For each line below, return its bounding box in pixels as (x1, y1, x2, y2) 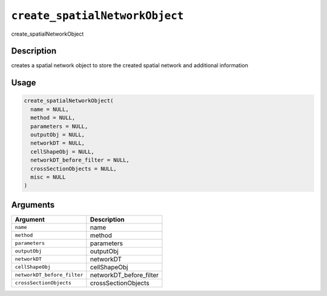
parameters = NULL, (30, 123, 88, 130)
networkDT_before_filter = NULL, (30, 157, 130, 163)
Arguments (11, 200, 55, 210)
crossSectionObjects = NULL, (30, 165, 117, 172)
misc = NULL (30, 173, 66, 180)
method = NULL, (30, 114, 76, 121)
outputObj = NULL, (30, 131, 85, 139)
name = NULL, (30, 106, 69, 113)
